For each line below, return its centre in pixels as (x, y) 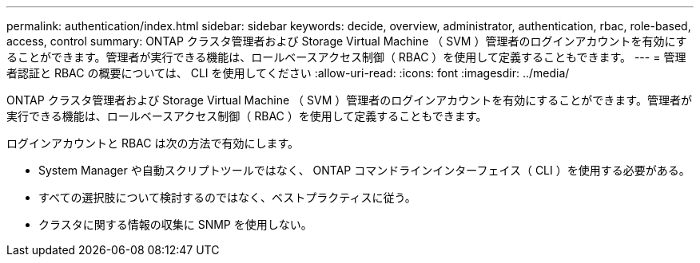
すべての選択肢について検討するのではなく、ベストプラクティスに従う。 (227, 197)
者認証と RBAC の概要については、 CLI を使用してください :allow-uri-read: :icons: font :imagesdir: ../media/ (288, 73)
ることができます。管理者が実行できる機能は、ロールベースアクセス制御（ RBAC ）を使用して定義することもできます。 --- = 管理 (346, 57)
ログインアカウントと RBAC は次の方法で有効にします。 (153, 143)
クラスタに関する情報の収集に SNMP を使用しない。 (175, 224)
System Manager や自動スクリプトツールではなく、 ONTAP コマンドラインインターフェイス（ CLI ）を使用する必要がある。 (364, 170)
